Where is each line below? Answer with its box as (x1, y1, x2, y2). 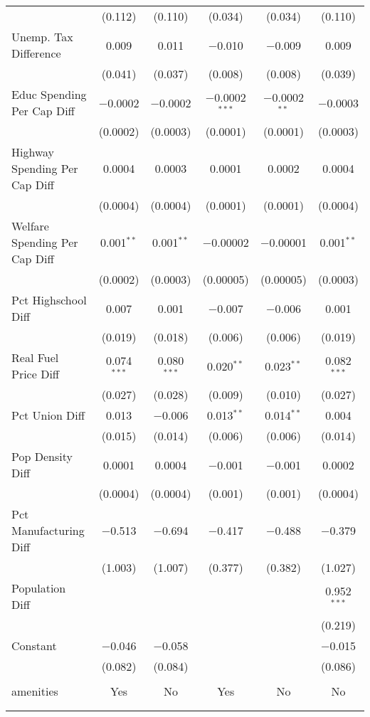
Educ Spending (11, 86, 87, 102)
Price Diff (11, 366, 60, 382)
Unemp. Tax (11, 28, 73, 45)
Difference (11, 45, 61, 61)
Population (11, 580, 66, 596)
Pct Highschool (11, 292, 87, 308)
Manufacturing (11, 522, 85, 538)
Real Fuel (11, 349, 59, 366)
